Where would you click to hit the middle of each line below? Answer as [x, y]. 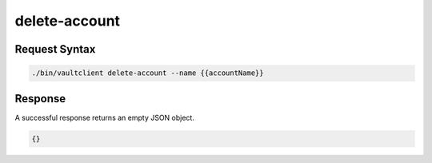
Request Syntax [55, 49]
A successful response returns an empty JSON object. [105, 117]
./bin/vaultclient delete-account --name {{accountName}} [148, 73]
